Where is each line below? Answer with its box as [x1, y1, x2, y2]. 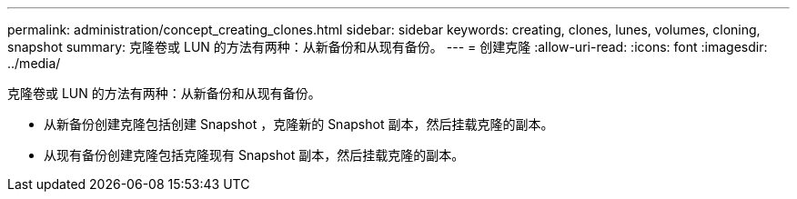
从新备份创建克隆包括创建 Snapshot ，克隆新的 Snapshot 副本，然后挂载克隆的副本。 [44, 116, 554, 132]
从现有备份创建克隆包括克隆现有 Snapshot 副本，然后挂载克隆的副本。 [44, 147, 465, 163]
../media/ [7, 55, 61, 71]
